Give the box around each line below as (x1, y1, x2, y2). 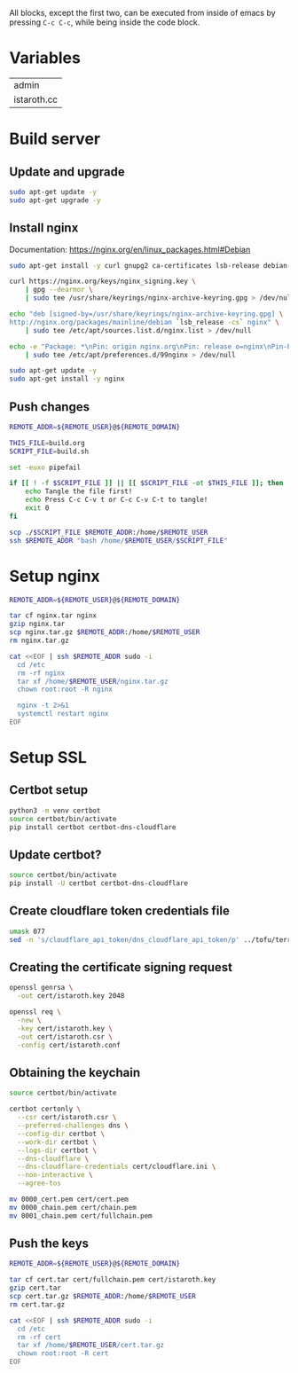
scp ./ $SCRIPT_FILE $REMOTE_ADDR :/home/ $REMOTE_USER (9, 528, 208, 537)
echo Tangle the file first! (25, 487, 133, 496)
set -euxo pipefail (9, 463, 82, 472)
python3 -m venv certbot (9, 806, 101, 815)
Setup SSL (9, 748, 87, 768)
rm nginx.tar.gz (9, 636, 69, 645)
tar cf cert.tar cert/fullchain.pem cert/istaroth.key (9, 1275, 216, 1284)
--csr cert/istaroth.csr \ (17, 1113, 117, 1122)
